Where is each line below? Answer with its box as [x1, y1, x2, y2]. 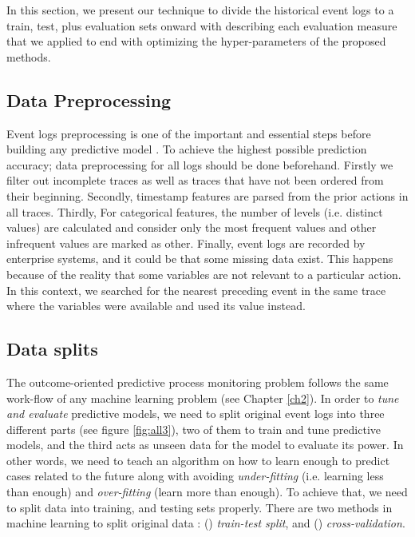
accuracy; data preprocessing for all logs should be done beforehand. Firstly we [6, 156, 393, 173]
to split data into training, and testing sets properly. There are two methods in [6, 499, 393, 515]
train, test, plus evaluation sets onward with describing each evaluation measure [6, 17, 397, 34]
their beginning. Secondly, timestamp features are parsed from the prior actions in [6, 187, 409, 204]
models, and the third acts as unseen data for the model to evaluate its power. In [6, 436, 404, 453]
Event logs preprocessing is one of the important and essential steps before [6, 125, 371, 141]
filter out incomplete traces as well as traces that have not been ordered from [6, 172, 384, 189]
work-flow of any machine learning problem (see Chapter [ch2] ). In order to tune [6, 389, 399, 406]
